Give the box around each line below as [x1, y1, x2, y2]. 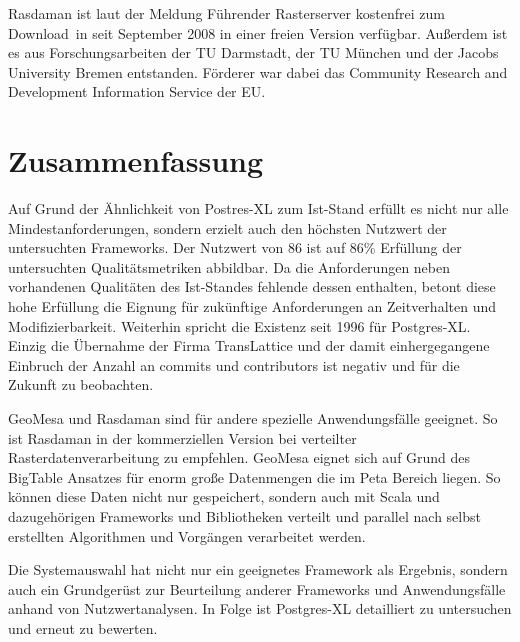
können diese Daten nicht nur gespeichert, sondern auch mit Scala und [8, 486, 440, 507]
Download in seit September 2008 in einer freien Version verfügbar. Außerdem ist [8, 22, 508, 43]
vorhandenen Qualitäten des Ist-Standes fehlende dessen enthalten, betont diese [8, 276, 496, 297]
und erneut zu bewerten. [8, 617, 158, 638]
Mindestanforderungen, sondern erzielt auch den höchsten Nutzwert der [8, 217, 447, 238]
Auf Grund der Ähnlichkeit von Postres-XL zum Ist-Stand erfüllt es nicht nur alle [8, 198, 509, 219]
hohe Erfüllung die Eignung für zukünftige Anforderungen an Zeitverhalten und [8, 296, 496, 317]
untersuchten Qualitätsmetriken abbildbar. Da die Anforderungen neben [8, 256, 451, 277]
